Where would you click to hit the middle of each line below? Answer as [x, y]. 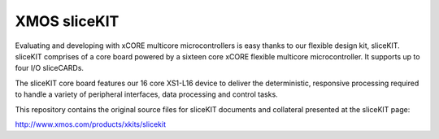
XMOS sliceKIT [67, 21]
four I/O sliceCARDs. [50, 68]
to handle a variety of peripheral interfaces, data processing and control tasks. [146, 94]
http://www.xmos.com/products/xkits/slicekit [91, 124]
